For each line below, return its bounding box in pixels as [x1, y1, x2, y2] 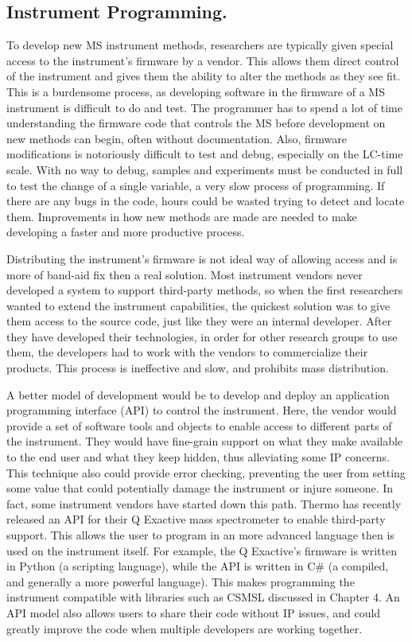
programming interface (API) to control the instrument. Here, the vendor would [6, 402, 397, 418]
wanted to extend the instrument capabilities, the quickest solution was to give [6, 297, 391, 313]
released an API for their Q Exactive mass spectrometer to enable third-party [6, 511, 386, 527]
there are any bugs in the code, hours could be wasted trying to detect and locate [6, 193, 405, 209]
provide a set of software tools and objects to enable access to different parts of [6, 417, 392, 434]
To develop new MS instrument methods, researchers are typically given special [6, 37, 394, 53]
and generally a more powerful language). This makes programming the [6, 573, 355, 589]
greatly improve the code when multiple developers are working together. [6, 620, 363, 636]
